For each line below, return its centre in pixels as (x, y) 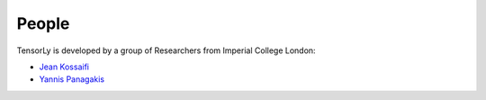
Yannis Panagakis (72, 79)
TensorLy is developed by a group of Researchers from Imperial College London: (166, 50)
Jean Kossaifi (64, 67)
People (43, 23)
